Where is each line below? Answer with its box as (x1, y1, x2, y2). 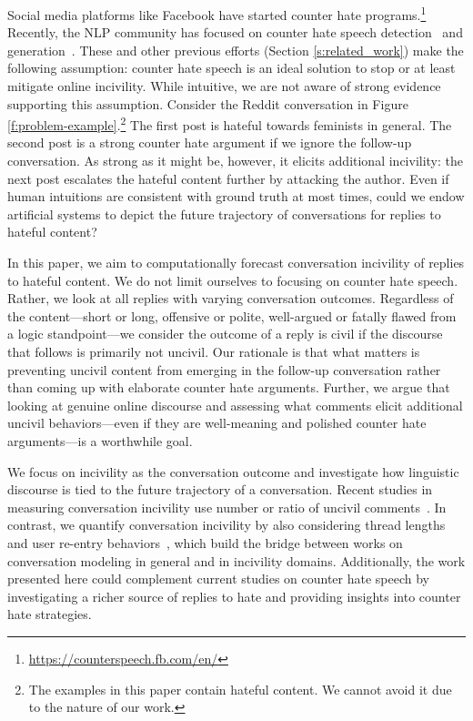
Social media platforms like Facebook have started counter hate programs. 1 (7, 3, 427, 24)
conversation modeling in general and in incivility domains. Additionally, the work (7, 551, 466, 570)
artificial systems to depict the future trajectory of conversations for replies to (7, 204, 441, 223)
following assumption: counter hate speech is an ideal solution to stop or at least (7, 58, 456, 77)
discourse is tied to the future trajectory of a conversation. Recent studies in (7, 480, 433, 499)
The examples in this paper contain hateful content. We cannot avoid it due (28, 679, 452, 698)
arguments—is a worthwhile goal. (7, 431, 193, 450)
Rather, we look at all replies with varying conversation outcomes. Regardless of (7, 289, 454, 308)
